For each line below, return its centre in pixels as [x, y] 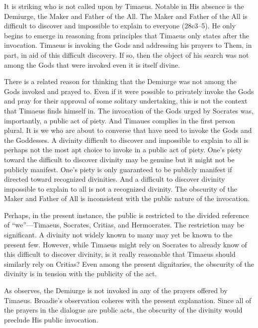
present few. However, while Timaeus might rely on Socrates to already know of [126, 244]
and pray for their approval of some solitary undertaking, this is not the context [126, 101]
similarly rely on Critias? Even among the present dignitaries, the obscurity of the [129, 264]
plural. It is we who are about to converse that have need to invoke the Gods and [128, 130]
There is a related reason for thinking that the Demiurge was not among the [121, 81]
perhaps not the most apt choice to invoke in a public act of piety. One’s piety [123, 150]
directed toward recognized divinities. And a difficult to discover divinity [115, 179]
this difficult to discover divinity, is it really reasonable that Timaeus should [120, 254]
